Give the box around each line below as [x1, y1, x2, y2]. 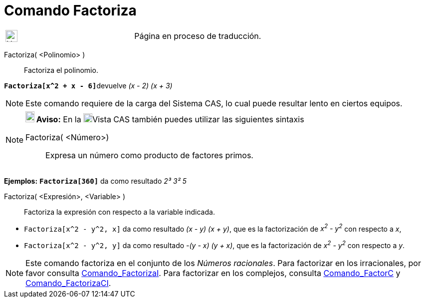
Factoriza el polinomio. [24, 65, 98, 74]
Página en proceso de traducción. [134, 30, 261, 41]
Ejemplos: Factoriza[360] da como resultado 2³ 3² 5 [4, 176, 187, 185]
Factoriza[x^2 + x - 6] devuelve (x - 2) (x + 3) [4, 81, 173, 90]
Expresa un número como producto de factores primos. [45, 150, 253, 160]
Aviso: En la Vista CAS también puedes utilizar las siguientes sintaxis [36, 114, 304, 124]
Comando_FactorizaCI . [25, 278, 111, 289]
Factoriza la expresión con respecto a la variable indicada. [24, 207, 215, 216]
